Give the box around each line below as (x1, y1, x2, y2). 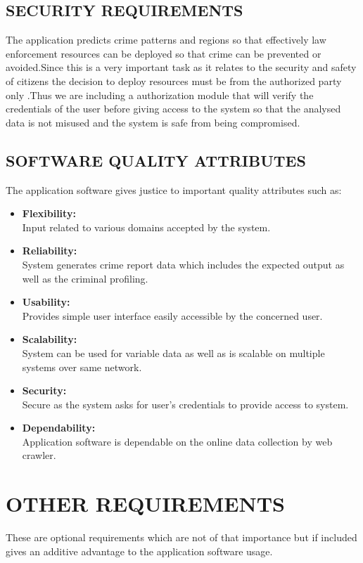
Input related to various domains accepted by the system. (22, 219, 271, 234)
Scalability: (22, 332, 77, 347)
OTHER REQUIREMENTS (6, 489, 285, 518)
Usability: (22, 295, 70, 309)
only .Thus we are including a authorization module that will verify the (6, 87, 314, 102)
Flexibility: (22, 206, 76, 221)
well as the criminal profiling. (22, 271, 148, 285)
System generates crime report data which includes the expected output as (22, 257, 345, 271)
